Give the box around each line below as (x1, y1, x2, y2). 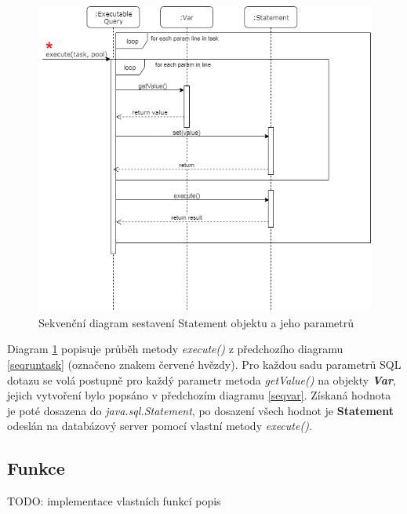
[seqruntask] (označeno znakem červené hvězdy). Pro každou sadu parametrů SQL (7, 355, 402, 372)
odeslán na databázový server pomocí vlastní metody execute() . (7, 417, 312, 434)
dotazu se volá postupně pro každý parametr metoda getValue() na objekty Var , (7, 371, 396, 388)
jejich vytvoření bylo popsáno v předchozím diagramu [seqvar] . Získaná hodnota (7, 387, 391, 403)
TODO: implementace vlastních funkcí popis (7, 493, 221, 509)
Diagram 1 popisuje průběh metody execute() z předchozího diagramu (7, 341, 343, 357)
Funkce (7, 456, 65, 480)
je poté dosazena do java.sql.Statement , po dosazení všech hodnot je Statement (7, 402, 394, 418)
